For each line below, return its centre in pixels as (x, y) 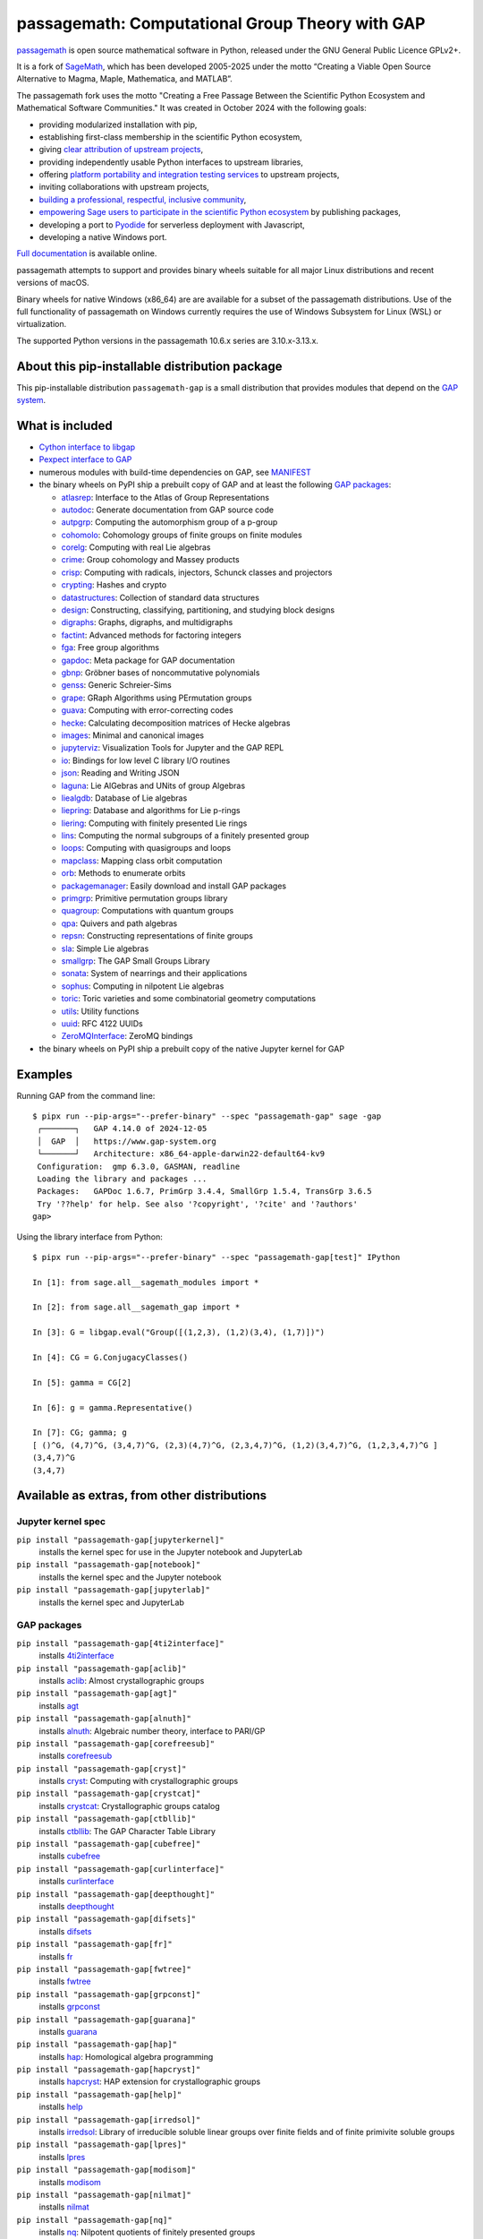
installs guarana (68, 2031)
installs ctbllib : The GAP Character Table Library (127, 1831)
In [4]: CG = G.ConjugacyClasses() (110, 1358)
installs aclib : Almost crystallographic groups (122, 1680)
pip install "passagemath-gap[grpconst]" (109, 1994)
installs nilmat (64, 2207)
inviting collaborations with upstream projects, (124, 187)
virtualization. (42, 324)
